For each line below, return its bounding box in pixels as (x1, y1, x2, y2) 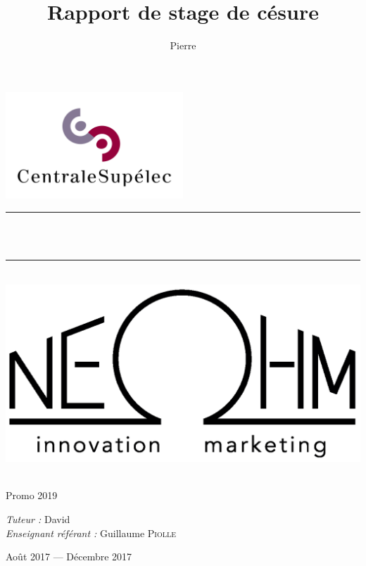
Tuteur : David (6, 511, 70, 526)
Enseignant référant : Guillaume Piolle (6, 525, 177, 540)
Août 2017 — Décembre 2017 (6, 549, 132, 564)
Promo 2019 (6, 488, 58, 503)
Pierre (170, 38, 196, 53)
